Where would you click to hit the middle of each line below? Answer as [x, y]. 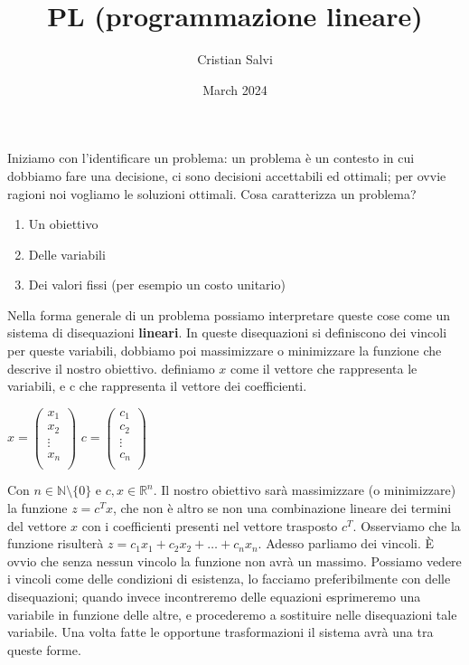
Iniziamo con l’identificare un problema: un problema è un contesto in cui [211, 158]
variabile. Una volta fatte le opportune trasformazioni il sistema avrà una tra [220, 632]
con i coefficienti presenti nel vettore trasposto [210, 525]
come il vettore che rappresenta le [324, 368]
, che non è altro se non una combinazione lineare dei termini [282, 508]
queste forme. [44, 649]
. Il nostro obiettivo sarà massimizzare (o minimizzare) [305, 490]
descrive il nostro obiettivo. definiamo [111, 368]
